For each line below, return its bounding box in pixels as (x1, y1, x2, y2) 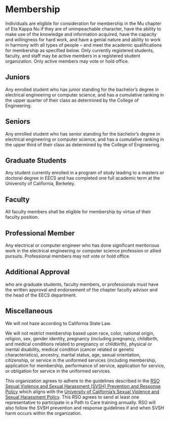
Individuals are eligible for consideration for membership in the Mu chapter (5, 20, 161, 26)
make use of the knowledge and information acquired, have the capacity (5, 31, 157, 37)
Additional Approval (5, 268, 70, 276)
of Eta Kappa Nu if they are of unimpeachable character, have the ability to (5, 25, 161, 31)
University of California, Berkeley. (5, 180, 75, 186)
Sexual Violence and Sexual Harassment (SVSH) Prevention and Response (5, 383, 161, 389)
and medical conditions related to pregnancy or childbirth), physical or (5, 341, 152, 347)
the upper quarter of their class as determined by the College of (5, 97, 139, 103)
